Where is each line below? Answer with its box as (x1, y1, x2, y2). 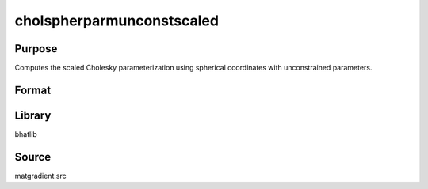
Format (14, 83, 52, 96)
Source (14, 150, 52, 164)
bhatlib (14, 129, 37, 138)
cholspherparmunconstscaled (14, 12, 220, 29)
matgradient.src (14, 171, 67, 180)
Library (14, 108, 52, 122)
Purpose (14, 42, 58, 55)
